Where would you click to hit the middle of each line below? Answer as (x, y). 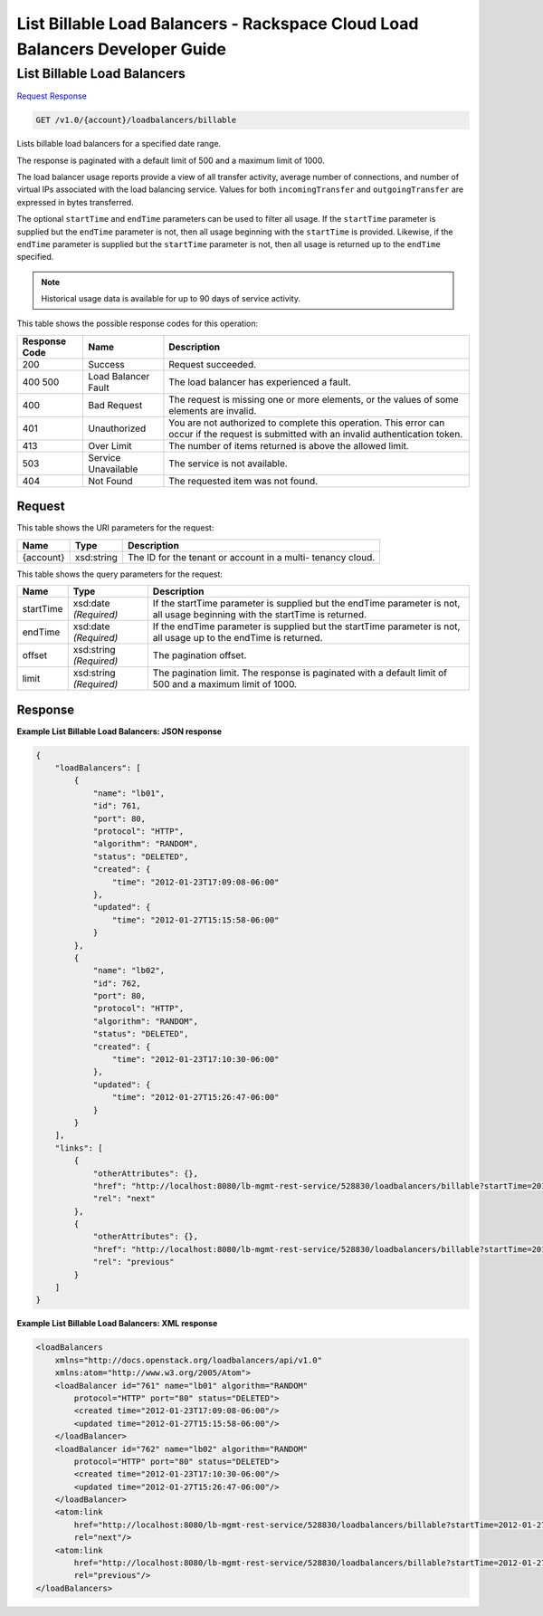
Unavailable (113, 469)
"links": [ (79, 1148)
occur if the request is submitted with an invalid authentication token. (316, 434)
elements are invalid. (213, 410)
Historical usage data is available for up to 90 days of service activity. (171, 299)
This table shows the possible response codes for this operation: (138, 324)
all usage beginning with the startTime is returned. (259, 615)
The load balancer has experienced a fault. (260, 382)
